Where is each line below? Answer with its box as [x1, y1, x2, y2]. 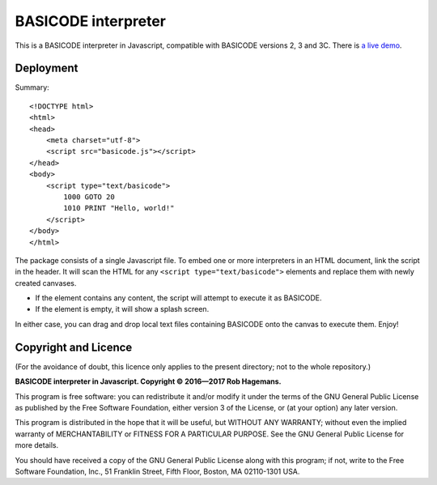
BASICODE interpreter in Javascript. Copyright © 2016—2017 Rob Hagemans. [15, 377, 282, 386]
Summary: [15, 83, 50, 92]
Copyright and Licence [15, 340, 133, 354]
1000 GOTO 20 [63, 192, 115, 202]
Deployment [15, 62, 78, 75]
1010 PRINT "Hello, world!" [63, 203, 175, 213]
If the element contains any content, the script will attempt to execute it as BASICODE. [35, 293, 323, 303]
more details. [15, 440, 59, 450]
